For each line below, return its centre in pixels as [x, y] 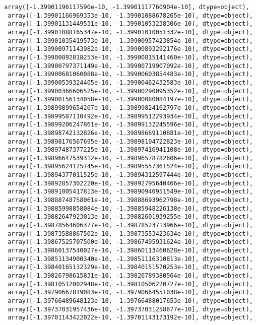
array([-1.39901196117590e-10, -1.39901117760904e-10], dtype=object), [127, 7]
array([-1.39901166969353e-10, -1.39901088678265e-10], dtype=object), [130, 15]
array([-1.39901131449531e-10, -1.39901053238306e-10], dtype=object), [130, 24]
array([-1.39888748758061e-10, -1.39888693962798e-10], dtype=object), [130, 200]
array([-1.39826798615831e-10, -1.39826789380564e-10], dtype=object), [130, 276]
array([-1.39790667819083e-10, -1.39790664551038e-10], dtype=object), [130, 292]
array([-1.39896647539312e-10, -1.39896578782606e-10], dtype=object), [130, 158]
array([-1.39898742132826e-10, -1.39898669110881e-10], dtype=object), [130, 133]
